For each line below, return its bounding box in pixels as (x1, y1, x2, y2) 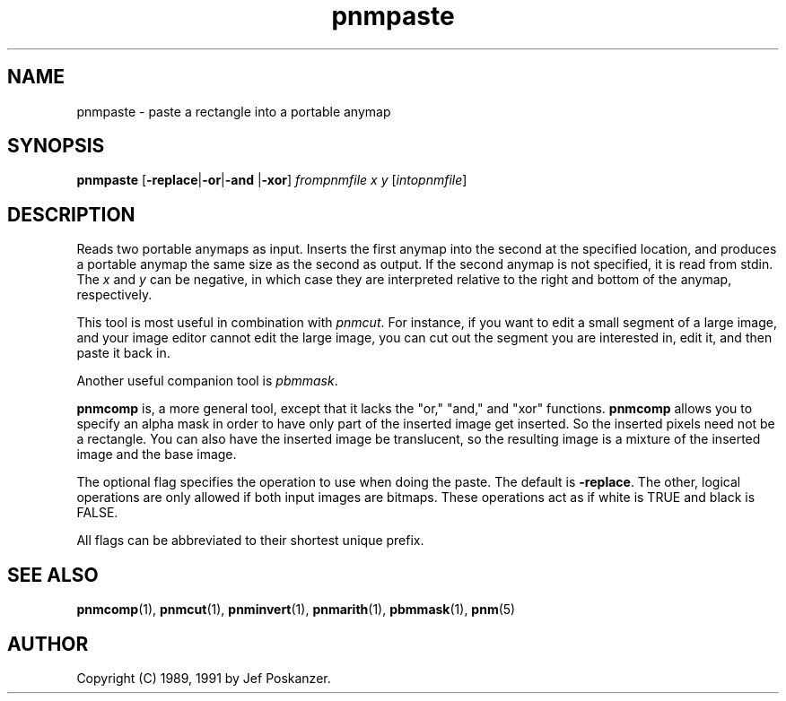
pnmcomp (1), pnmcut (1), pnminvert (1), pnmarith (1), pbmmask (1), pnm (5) (76, 601, 516, 618)
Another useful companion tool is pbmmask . (76, 373, 338, 389)
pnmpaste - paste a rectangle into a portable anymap (76, 103, 391, 119)
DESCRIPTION (7, 203, 135, 226)
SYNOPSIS (7, 134, 105, 158)
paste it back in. (76, 345, 170, 361)
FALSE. (76, 505, 118, 521)
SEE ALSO (7, 563, 99, 586)
